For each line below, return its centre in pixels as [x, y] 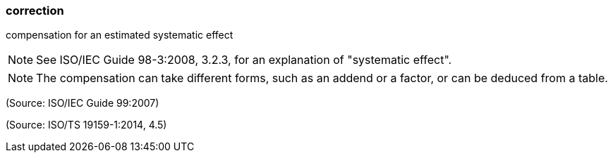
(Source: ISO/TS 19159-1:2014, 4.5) [86, 125]
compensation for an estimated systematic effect [120, 35]
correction [35, 11]
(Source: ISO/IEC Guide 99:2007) [83, 103]
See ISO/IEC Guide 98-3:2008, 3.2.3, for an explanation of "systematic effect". [244, 60]
